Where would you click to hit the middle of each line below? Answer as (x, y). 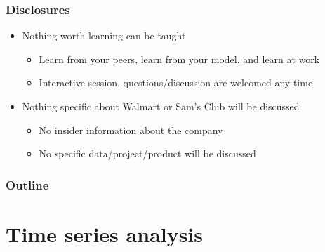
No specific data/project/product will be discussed (147, 153)
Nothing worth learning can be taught (104, 35)
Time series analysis (104, 233)
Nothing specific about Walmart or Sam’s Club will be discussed (161, 106)
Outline (27, 184)
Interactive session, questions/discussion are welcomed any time (176, 82)
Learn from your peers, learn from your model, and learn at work (179, 59)
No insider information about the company (131, 130)
